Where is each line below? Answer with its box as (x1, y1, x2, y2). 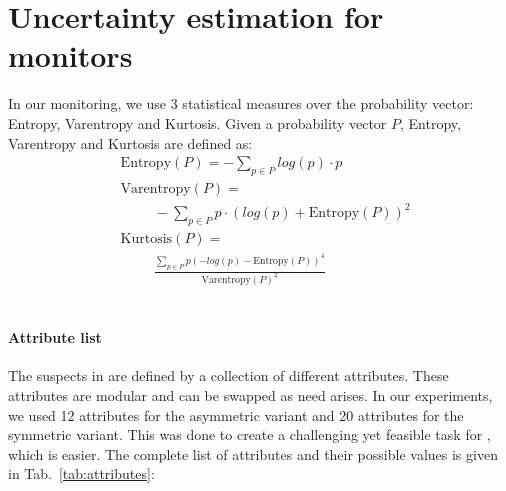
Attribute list (8, 327, 102, 348)
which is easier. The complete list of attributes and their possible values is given (8, 443, 498, 464)
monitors (8, 35, 133, 76)
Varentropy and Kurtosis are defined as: (8, 132, 253, 153)
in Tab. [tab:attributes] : (8, 463, 155, 484)
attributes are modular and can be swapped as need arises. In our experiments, (8, 384, 493, 405)
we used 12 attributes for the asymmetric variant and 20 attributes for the (8, 404, 464, 425)
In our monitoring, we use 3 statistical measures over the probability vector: (8, 93, 474, 114)
